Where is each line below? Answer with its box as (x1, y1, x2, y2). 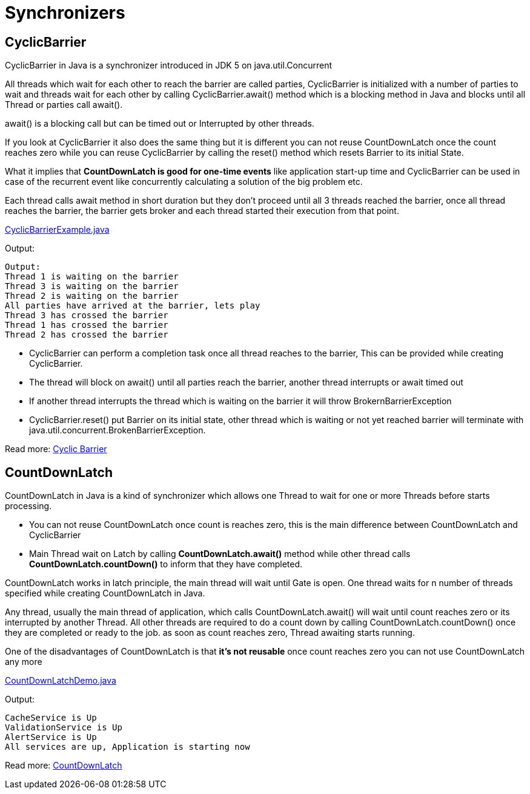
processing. (5, 501, 52, 512)
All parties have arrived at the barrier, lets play (5, 301, 260, 311)
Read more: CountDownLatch (5, 760, 122, 771)
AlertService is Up (5, 732, 97, 742)
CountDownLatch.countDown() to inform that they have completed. (29, 559, 303, 570)
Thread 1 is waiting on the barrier (5, 272, 179, 282)
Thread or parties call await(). (5, 99, 123, 110)
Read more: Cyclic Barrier (5, 444, 107, 455)
